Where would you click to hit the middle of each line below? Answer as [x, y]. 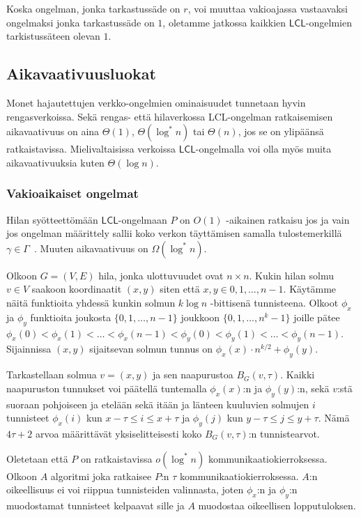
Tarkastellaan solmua [52, 375]
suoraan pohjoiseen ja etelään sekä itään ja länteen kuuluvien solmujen [158, 404]
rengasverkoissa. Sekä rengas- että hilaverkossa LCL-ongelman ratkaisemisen [170, 116]
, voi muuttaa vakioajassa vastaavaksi [268, 8]
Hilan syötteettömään [52, 219]
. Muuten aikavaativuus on [91, 248]
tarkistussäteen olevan [53, 36]
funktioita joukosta [71, 317]
